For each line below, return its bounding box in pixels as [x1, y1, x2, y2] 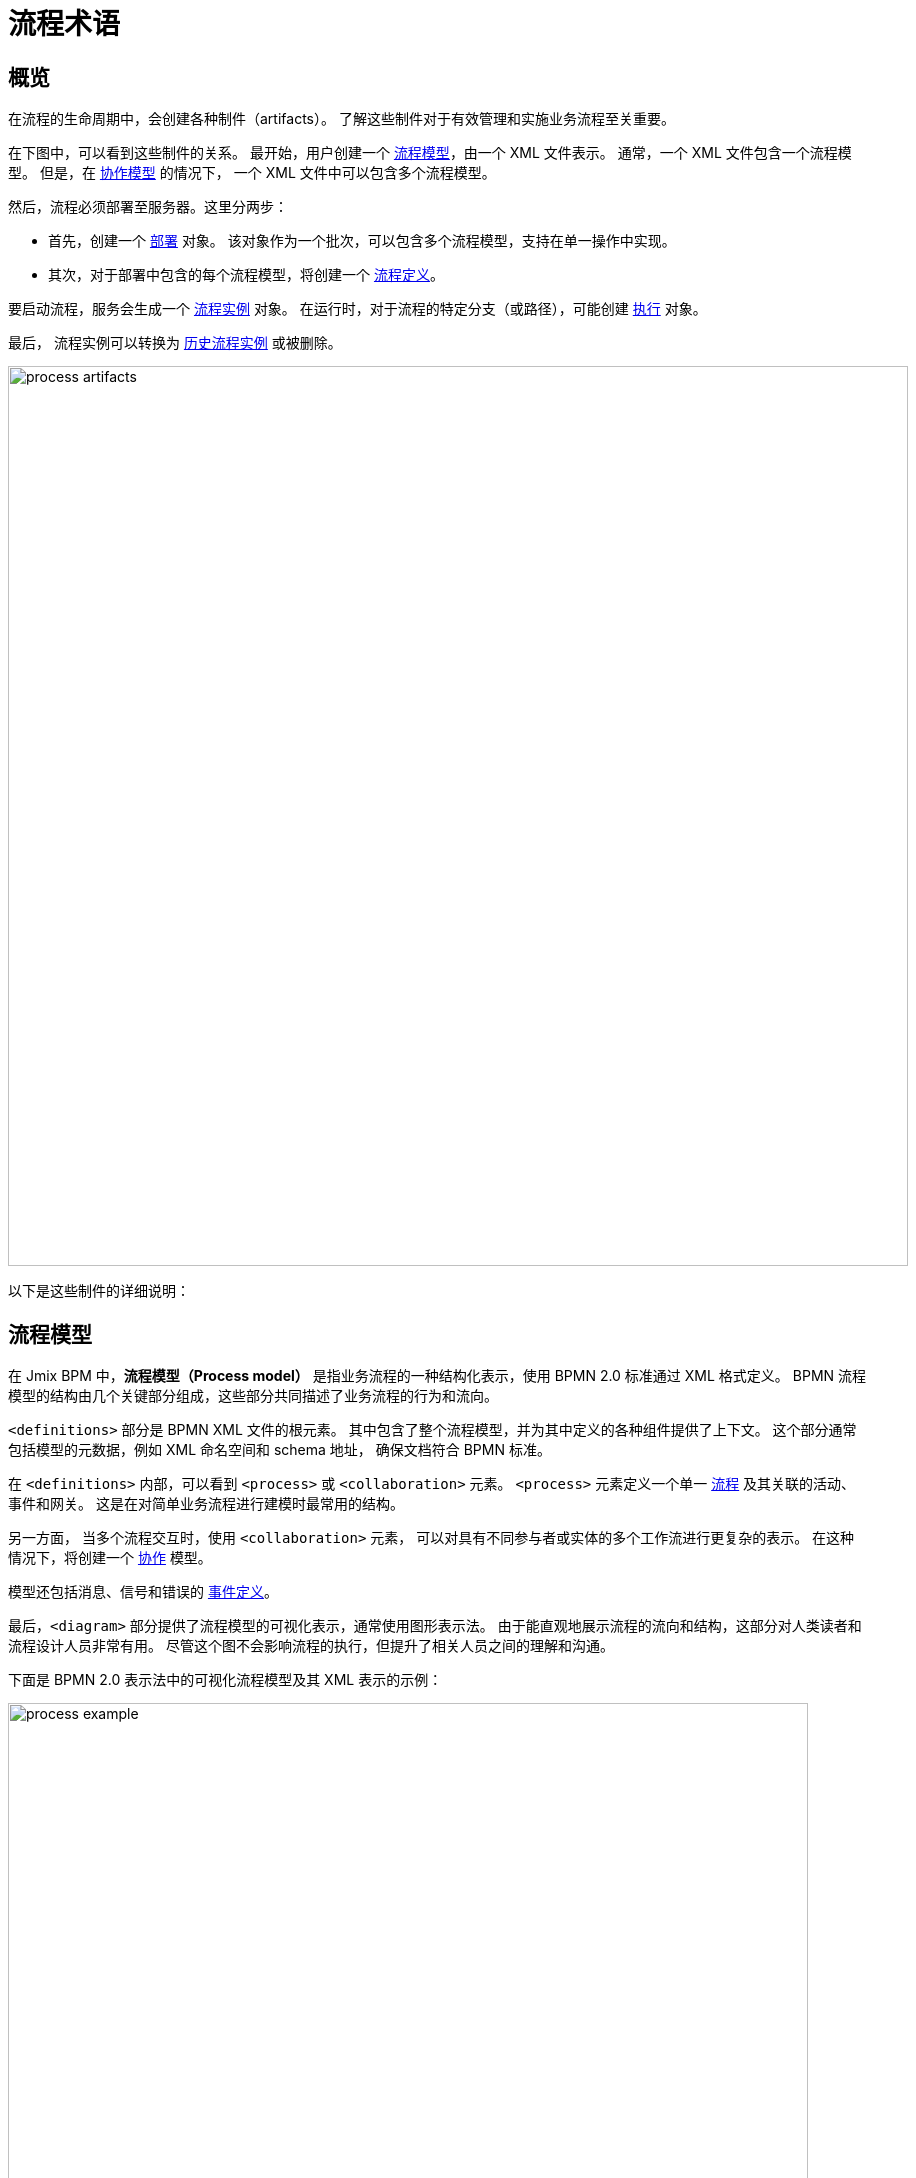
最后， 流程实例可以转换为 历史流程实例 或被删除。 [8, 334, 342, 352]
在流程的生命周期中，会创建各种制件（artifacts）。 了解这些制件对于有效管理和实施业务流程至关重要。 [8, 110, 675, 128]
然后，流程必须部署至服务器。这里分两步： [8, 198, 288, 216]
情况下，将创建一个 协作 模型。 [8, 1549, 212, 1567]
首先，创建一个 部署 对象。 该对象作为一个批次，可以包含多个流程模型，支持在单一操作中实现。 [48, 232, 676, 250]
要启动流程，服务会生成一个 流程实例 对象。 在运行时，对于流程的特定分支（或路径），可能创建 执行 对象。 [8, 300, 707, 318]
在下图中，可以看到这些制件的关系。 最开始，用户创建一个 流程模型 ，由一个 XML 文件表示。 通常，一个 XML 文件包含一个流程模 [8, 144, 852, 162]
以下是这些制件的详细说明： [8, 1282, 190, 1300]
